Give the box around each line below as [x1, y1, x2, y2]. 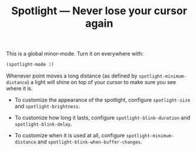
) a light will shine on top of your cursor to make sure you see [27, 79, 176, 86]
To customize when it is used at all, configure [14, 132, 125, 139]
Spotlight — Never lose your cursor [11, 4, 188, 18]
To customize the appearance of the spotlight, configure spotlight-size [14, 97, 191, 104]
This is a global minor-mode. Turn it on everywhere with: [6, 50, 143, 57]
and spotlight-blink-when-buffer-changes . [37, 138, 143, 146]
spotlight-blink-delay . [14, 120, 73, 128]
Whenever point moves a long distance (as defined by [6, 72, 138, 79]
